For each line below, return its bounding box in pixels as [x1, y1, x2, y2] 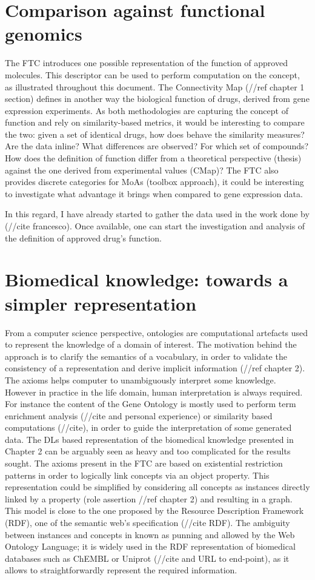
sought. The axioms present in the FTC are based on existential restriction [5, 457, 283, 470]
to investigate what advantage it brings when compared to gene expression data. [5, 187, 303, 200]
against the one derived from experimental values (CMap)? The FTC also [5, 163, 279, 176]
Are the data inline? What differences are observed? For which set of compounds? [5, 140, 309, 152]
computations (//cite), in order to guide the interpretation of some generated [5, 421, 292, 434]
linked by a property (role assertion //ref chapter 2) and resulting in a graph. [5, 492, 293, 505]
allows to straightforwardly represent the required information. [5, 564, 237, 576]
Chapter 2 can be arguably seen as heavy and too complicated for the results [5, 445, 291, 457]
